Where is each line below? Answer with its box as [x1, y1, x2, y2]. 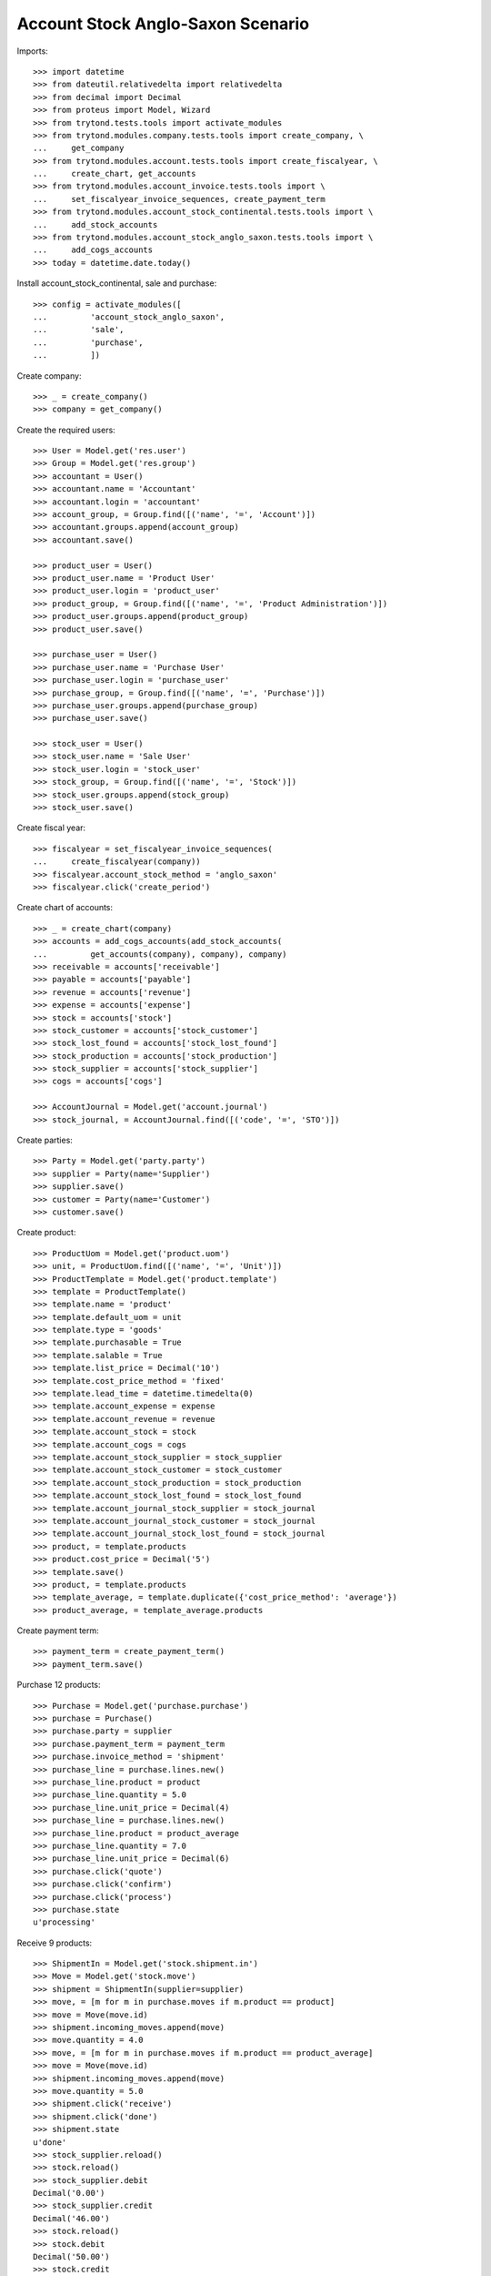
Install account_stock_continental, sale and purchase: [16, 278, 217, 289]
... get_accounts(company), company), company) [33, 949, 287, 960]
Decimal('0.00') [33, 2188, 105, 2199]
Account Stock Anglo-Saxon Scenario [16, 14, 309, 34]
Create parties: [16, 1134, 73, 1146]
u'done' [33, 2137, 67, 2148]
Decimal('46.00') [33, 2213, 110, 2223]
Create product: [16, 1227, 76, 1238]
